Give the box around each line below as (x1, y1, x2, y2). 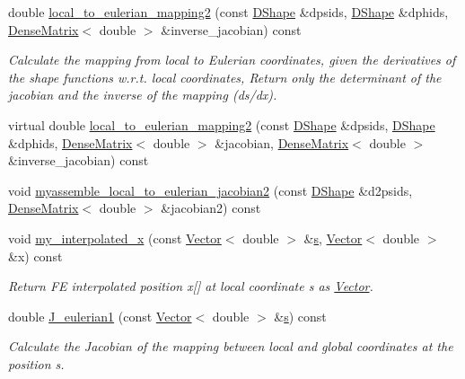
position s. (8, 354, 65, 373)
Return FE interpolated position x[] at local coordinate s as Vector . (8, 277, 373, 295)
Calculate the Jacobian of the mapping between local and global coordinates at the (8, 337, 453, 356)
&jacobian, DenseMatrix (215, 133, 349, 152)
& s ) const (274, 306, 327, 325)
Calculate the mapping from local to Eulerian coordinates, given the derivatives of (8, 50, 456, 69)
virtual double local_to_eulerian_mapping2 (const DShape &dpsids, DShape (8, 115, 435, 134)
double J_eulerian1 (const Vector (8, 306, 192, 325)
